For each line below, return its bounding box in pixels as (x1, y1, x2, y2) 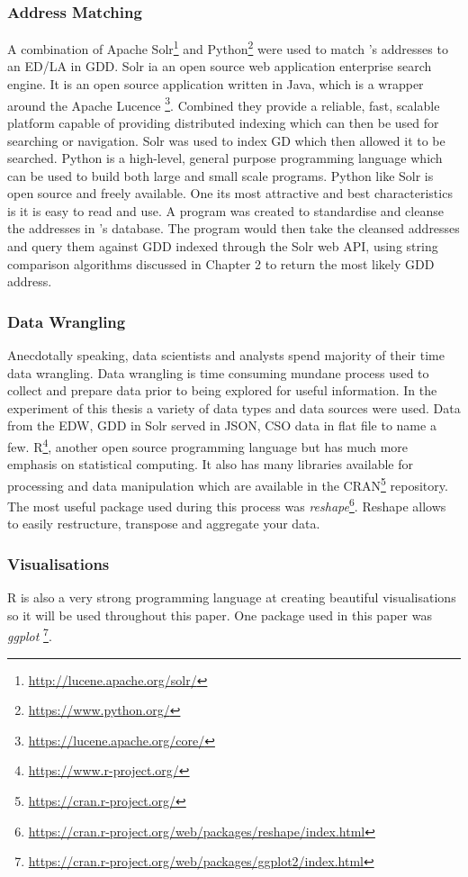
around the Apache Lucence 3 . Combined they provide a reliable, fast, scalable (7, 93, 440, 114)
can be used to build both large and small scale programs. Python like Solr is (7, 166, 434, 185)
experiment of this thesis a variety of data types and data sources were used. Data (7, 398, 461, 417)
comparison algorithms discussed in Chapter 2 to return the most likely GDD (7, 254, 435, 273)
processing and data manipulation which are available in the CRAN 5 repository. (7, 473, 448, 494)
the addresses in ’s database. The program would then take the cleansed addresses (7, 219, 460, 238)
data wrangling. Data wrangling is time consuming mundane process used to (7, 363, 429, 382)
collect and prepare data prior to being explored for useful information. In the (7, 381, 437, 400)
